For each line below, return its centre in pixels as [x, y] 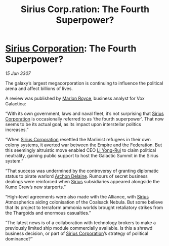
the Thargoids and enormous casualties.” [48, 213]
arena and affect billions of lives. [39, 88]
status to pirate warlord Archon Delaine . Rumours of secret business [76, 176]
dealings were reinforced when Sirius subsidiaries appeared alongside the [82, 181]
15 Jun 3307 [18, 73]
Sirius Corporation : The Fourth [71, 49]
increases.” [17, 130]
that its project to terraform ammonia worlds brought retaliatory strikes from [84, 207]
